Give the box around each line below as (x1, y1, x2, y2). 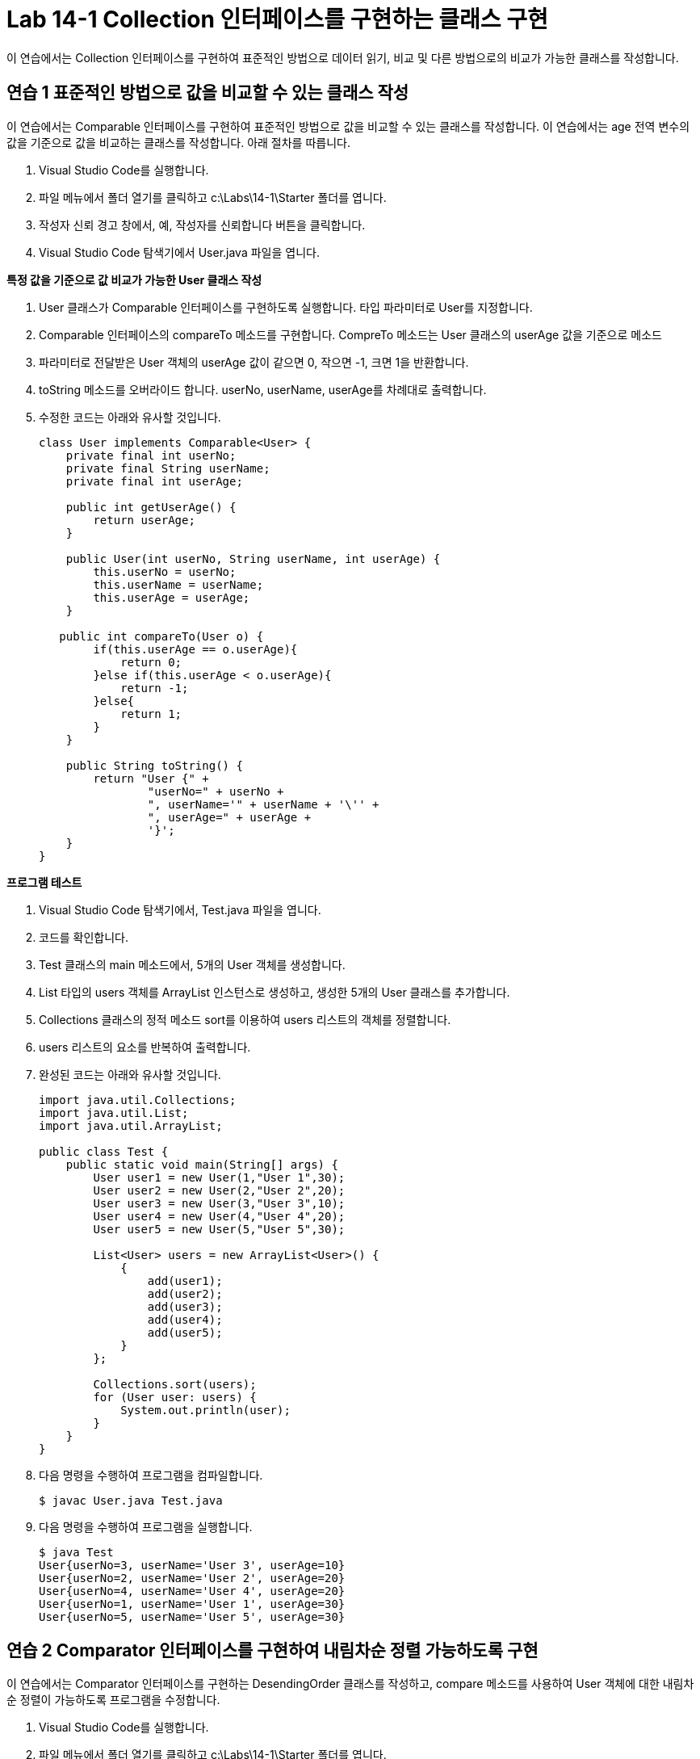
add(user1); (147, 1274, 223, 1287)
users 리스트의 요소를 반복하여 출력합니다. (39, 1039, 251, 1054)
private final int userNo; (65, 448, 237, 462)
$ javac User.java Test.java (39, 1493, 223, 1507)
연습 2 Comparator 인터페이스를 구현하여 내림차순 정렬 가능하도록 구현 (6, 1640, 539, 1661)
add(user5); (147, 1325, 223, 1339)
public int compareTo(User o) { (59, 629, 264, 643)
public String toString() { (65, 758, 243, 772)
